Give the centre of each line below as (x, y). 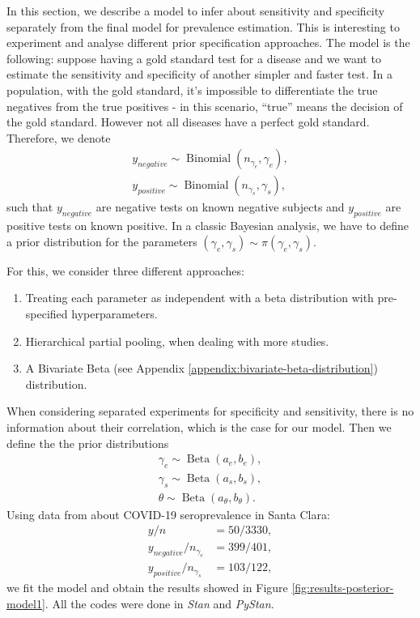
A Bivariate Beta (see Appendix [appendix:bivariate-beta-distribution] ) (202, 368)
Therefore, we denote (59, 137)
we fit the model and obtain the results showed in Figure (147, 588)
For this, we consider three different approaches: (125, 270)
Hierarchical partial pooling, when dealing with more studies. (177, 341)
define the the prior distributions (88, 443)
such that (30, 207)
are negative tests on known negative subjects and (220, 207)
